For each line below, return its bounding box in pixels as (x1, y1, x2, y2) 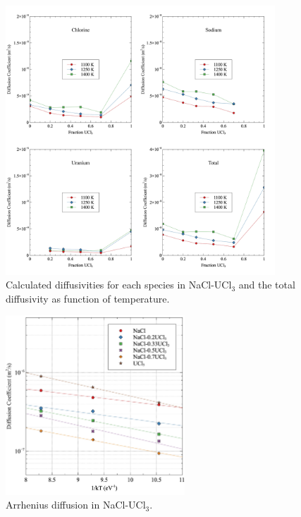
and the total (238, 277, 295, 292)
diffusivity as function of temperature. (6, 291, 170, 305)
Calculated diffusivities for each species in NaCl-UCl (6, 277, 232, 292)
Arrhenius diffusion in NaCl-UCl (6, 497, 146, 512)
